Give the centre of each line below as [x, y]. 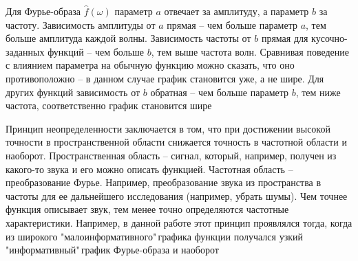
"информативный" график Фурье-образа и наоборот [112, 250]
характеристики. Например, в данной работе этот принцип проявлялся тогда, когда [179, 222]
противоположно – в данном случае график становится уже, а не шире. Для [165, 78]
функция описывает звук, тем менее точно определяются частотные [147, 209]
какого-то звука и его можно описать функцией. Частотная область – [149, 169]
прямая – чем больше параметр [232, 24]
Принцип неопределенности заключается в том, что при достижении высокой [168, 128]
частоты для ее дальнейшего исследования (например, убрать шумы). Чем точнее [177, 195]
